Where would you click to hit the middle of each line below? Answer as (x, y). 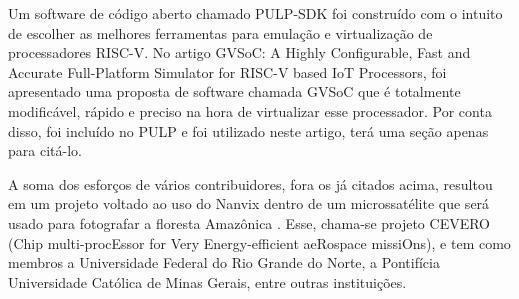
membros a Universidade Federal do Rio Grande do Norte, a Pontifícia (224, 262)
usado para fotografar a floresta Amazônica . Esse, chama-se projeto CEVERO (249, 222)
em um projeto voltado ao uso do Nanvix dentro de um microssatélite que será (249, 203)
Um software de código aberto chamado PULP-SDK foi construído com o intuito (255, 13)
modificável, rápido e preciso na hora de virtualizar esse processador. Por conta (250, 110)
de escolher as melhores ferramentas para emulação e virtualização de (220, 32)
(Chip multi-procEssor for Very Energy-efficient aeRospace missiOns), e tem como (259, 242)
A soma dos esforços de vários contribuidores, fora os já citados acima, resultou (250, 183)
